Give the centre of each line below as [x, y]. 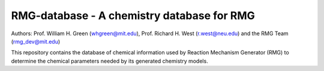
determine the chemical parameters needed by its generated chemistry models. [109, 61]
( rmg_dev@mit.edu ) [36, 41]
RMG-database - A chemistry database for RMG [133, 16]
